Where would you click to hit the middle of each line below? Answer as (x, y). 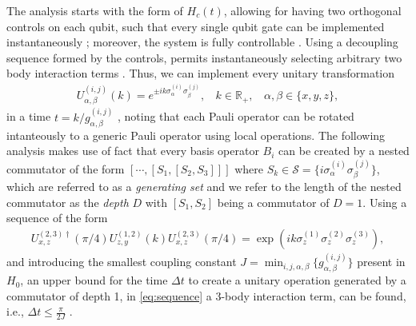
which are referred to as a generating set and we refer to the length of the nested (204, 187)
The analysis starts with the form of (95, 10)
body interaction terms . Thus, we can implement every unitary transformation (201, 73)
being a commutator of (273, 202)
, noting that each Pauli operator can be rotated (236, 116)
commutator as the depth (68, 202)
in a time (29, 116)
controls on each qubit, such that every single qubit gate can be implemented (196, 26)
